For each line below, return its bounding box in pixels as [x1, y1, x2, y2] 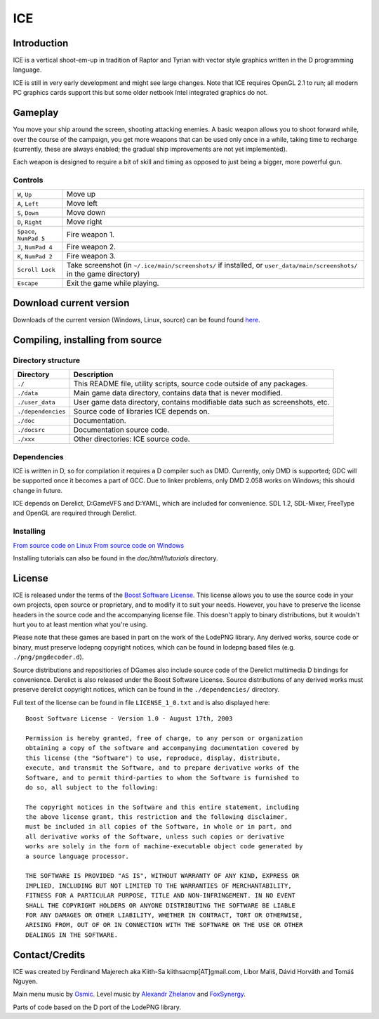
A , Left [17, 199, 39, 209]
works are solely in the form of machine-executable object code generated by [25, 843, 303, 850]
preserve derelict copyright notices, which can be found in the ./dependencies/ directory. [13, 685, 280, 694]
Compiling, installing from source [13, 334, 162, 346]
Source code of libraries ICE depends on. [73, 407, 210, 416]
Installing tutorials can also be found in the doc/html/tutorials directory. [13, 553, 218, 562]
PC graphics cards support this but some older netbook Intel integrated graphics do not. [13, 88, 268, 97]
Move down [67, 208, 105, 218]
